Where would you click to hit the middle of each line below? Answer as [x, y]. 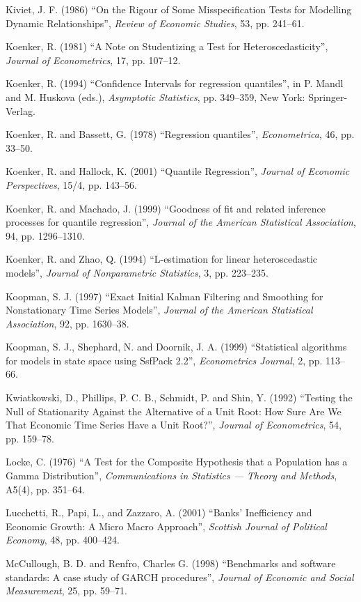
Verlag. [21, 110]
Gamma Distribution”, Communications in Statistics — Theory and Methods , [171, 476]
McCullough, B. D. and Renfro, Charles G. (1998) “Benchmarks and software [171, 563]
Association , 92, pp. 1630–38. [67, 323]
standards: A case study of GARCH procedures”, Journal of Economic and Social [180, 577]
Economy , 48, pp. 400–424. [63, 540]
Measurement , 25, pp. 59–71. [66, 591]
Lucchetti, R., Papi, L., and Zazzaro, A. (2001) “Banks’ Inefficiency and [159, 512]
